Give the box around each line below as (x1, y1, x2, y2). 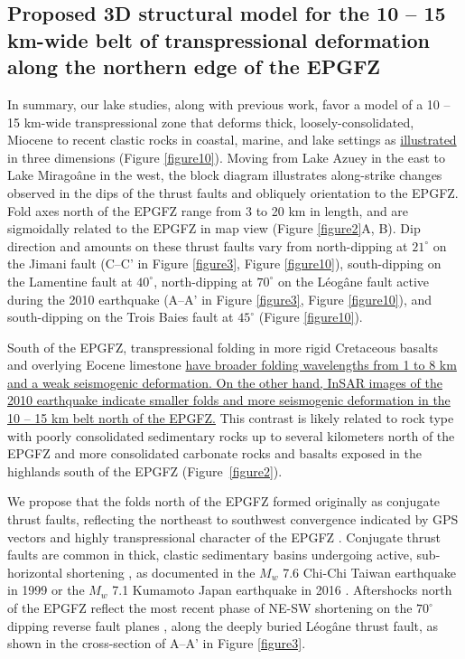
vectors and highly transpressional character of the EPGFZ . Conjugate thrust (7, 527, 442, 546)
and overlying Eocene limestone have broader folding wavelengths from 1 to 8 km (7, 355, 457, 374)
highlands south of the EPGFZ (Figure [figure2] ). (7, 461, 283, 480)
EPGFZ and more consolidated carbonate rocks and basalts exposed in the (7, 444, 422, 463)
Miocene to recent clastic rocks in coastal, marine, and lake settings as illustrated (7, 130, 457, 149)
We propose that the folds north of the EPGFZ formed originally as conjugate (7, 492, 441, 511)
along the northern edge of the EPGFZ (7, 52, 381, 80)
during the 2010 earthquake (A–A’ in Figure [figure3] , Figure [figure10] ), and (7, 289, 432, 308)
